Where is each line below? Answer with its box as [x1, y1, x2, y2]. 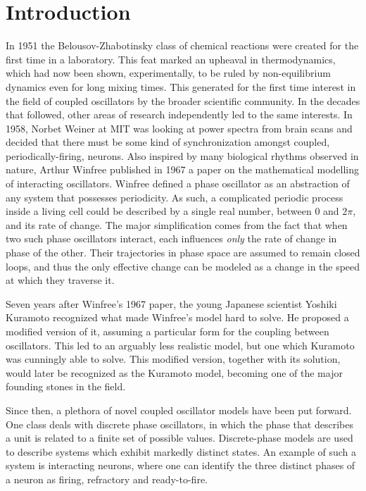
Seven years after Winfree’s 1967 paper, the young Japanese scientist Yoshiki [6, 296, 337, 311]
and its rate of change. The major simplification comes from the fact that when [6, 217, 348, 232]
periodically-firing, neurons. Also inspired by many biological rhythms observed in [6, 148, 359, 163]
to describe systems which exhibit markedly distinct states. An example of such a [6, 444, 357, 459]
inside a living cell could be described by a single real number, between [6, 204, 312, 218]
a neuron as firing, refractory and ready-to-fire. [6, 471, 208, 486]
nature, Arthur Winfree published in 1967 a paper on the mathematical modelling [6, 162, 359, 177]
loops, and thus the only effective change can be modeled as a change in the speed [6, 259, 360, 273]
